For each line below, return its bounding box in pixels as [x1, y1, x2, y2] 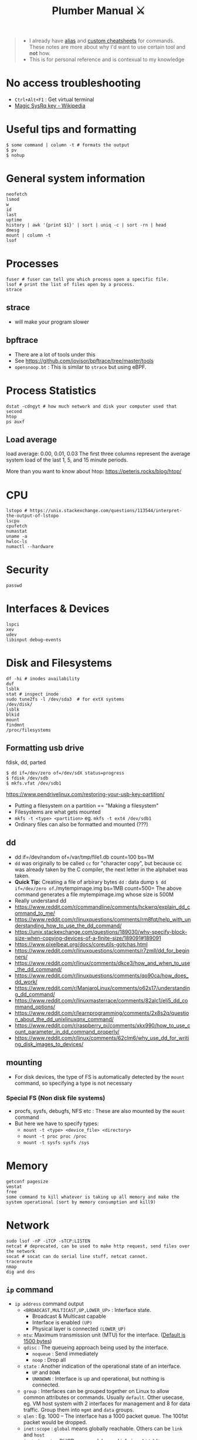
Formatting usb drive [6, 743, 84, 753]
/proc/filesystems [6, 727, 51, 734]
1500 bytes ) [23, 1338, 52, 1345]
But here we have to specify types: [14, 1120, 99, 1127]
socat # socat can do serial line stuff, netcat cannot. [6, 1253, 148, 1259]
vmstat [6, 1183, 22, 1190]
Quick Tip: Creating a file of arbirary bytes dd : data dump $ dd [14, 878, 167, 885]
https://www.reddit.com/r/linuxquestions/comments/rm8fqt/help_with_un [14, 916, 191, 923]
